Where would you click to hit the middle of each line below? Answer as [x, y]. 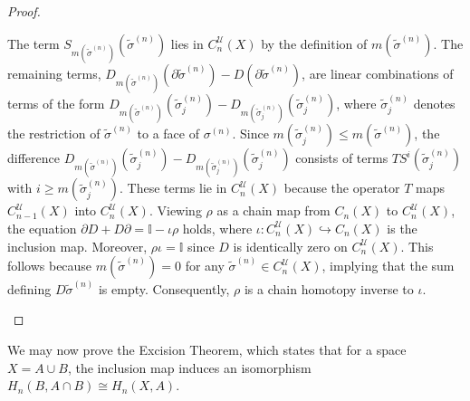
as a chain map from [273, 210]
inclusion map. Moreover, [77, 246]
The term [34, 43]
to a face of [168, 134]
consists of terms [342, 158]
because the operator [342, 188]
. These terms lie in [173, 188]
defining [29, 288]
